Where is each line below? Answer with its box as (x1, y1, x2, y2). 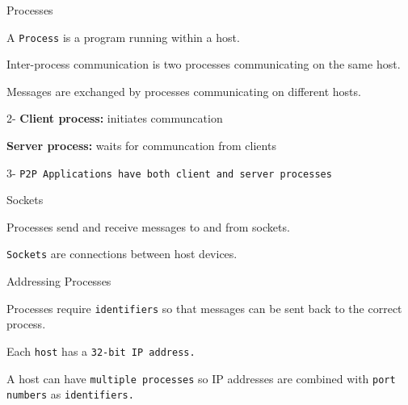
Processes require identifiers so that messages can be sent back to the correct (6, 299, 402, 316)
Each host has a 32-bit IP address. (6, 342, 196, 359)
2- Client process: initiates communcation (6, 110, 223, 127)
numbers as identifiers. (6, 386, 134, 403)
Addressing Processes (6, 273, 111, 290)
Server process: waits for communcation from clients (6, 137, 276, 154)
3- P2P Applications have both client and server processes (6, 164, 332, 181)
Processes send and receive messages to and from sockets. (6, 218, 290, 235)
